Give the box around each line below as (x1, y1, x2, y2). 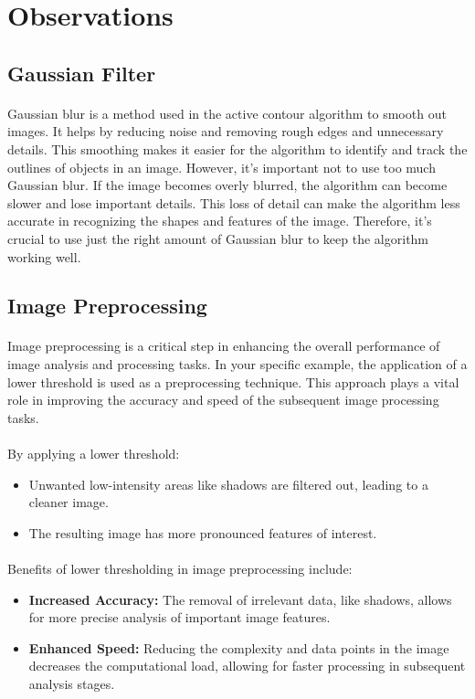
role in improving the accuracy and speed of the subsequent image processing (7, 390, 439, 409)
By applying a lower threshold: (7, 444, 180, 463)
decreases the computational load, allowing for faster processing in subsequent (28, 656, 466, 675)
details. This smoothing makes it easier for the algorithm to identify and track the (7, 139, 468, 158)
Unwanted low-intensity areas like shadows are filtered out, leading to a (28, 474, 428, 493)
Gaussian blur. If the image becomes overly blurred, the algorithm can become (7, 175, 448, 195)
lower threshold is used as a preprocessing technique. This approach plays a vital (7, 372, 459, 391)
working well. (7, 247, 81, 266)
